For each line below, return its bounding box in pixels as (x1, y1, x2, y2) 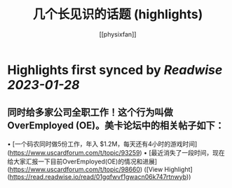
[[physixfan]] (99, 29, 137, 39)
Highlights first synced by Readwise (7, 62, 223, 78)
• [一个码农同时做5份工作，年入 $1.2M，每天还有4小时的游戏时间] (7, 140, 198, 148)
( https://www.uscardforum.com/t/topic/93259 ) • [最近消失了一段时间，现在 (7, 148, 226, 156)
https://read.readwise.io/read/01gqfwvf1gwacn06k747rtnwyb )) (9, 173, 191, 181)
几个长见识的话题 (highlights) (32, 6, 203, 22)
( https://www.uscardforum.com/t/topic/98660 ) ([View (7, 165, 163, 173)
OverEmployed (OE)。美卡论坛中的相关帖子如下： (7, 120, 224, 132)
